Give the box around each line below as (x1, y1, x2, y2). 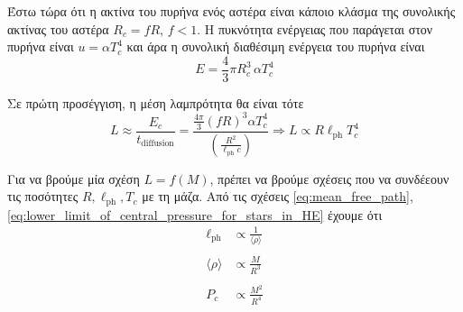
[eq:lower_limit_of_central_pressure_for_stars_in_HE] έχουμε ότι (7, 205, 383, 224)
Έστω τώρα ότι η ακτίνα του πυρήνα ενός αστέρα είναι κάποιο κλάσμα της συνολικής (7, 2, 456, 20)
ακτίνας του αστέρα (7, 19, 109, 38)
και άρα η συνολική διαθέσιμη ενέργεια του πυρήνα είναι (126, 37, 425, 56)
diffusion (141, 139, 174, 149)
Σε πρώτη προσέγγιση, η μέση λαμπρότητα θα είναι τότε (7, 93, 304, 112)
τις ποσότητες (7, 187, 79, 206)
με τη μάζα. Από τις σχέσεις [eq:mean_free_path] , (142, 187, 413, 206)
